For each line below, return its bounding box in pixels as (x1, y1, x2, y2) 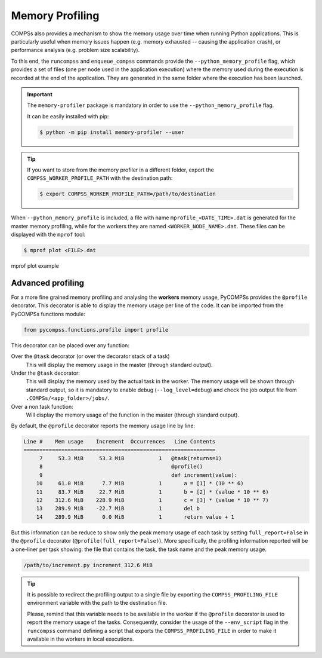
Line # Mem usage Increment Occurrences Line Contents (23, 438, 216, 445)
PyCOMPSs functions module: (11, 310, 86, 317)
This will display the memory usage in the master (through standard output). (26, 361, 213, 368)
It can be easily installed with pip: (27, 112, 109, 120)
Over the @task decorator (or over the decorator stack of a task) (11, 353, 170, 360)
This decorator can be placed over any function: (11, 341, 129, 349)
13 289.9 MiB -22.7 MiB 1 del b (36, 505, 200, 512)
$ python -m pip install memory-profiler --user (39, 128, 185, 136)
